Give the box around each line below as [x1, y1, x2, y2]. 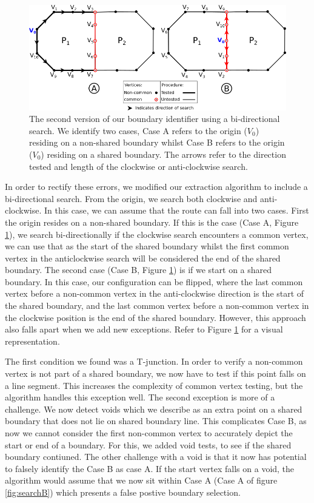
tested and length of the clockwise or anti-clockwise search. [29, 160, 248, 172]
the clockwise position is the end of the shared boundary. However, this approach [5, 311, 306, 323]
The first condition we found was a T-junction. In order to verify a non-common [5, 355, 303, 368]
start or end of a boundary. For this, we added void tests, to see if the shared [5, 438, 292, 451]
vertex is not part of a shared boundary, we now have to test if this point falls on [5, 367, 306, 380]
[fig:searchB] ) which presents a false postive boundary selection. [5, 485, 241, 498]
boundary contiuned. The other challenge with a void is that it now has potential [5, 450, 307, 463]
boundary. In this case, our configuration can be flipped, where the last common [5, 275, 303, 288]
